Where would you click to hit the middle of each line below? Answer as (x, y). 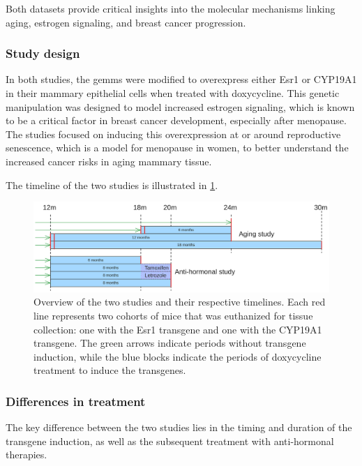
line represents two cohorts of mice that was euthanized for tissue (173, 315)
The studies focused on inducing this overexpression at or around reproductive (173, 134)
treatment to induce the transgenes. (110, 370)
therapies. (27, 454)
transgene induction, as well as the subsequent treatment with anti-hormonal (170, 441)
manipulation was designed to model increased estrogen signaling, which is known (180, 106)
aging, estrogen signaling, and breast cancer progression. (126, 22)
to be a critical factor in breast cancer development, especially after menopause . (176, 120)
